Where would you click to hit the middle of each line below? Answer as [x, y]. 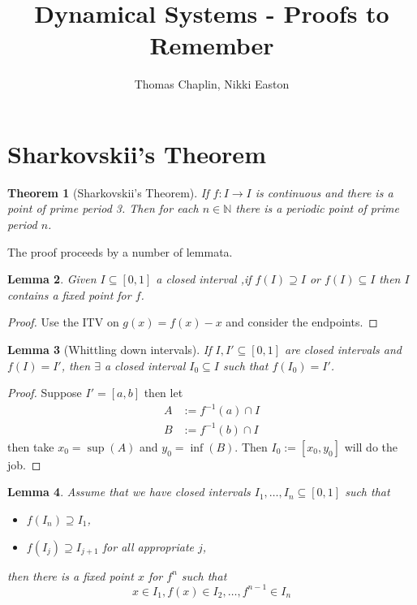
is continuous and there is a [324, 192]
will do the [371, 446]
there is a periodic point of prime [317, 208]
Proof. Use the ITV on [63, 322]
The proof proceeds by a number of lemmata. [120, 251]
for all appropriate [148, 546]
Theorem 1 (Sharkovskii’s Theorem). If [108, 192]
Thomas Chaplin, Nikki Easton [212, 84]
